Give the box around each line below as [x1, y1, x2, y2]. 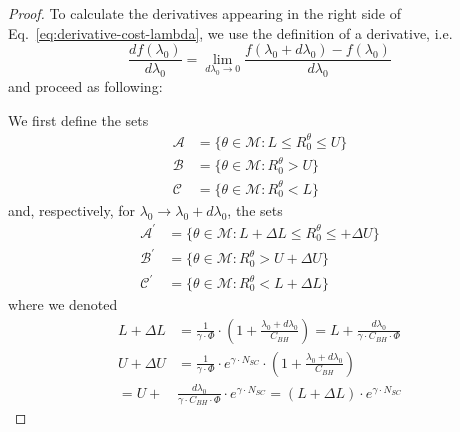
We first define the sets [8, 109, 149, 130]
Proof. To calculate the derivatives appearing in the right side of [8, 3, 401, 23]
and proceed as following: [8, 76, 163, 97]
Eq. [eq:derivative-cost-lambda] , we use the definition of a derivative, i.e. [8, 22, 453, 43]
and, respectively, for [8, 199, 135, 220]
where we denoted [8, 294, 118, 315]
